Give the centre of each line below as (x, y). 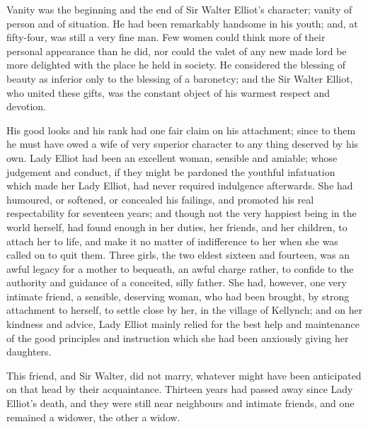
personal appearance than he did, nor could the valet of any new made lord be (177, 51)
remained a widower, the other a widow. (93, 417)
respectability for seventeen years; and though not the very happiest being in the (182, 213)
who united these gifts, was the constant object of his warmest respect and (168, 92)
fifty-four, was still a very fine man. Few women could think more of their (166, 37)
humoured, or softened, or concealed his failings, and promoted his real (160, 199)
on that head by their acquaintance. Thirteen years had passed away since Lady (180, 389)
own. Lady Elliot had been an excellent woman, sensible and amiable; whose (172, 157)
